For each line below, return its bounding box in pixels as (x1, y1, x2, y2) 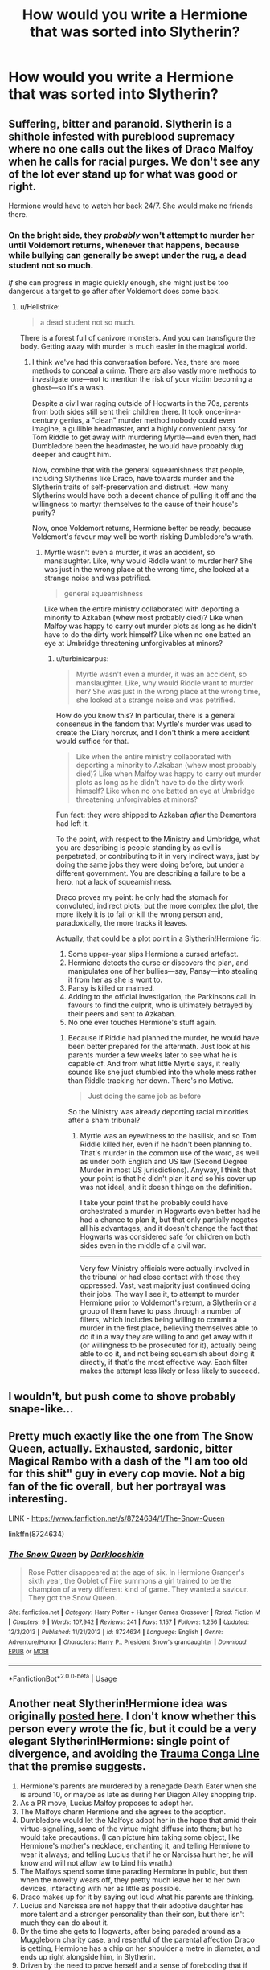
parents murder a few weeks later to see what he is (67, 1050, 238, 1060)
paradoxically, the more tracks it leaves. (55, 918, 188, 928)
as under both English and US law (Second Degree (80, 1157, 248, 1167)
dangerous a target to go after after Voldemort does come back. (8, 287, 221, 296)
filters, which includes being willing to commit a (80, 1315, 238, 1325)
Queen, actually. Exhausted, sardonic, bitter (8, 1442, 233, 1456)
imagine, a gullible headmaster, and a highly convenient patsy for (31, 424, 247, 434)
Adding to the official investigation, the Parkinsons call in (67, 992, 256, 1002)
